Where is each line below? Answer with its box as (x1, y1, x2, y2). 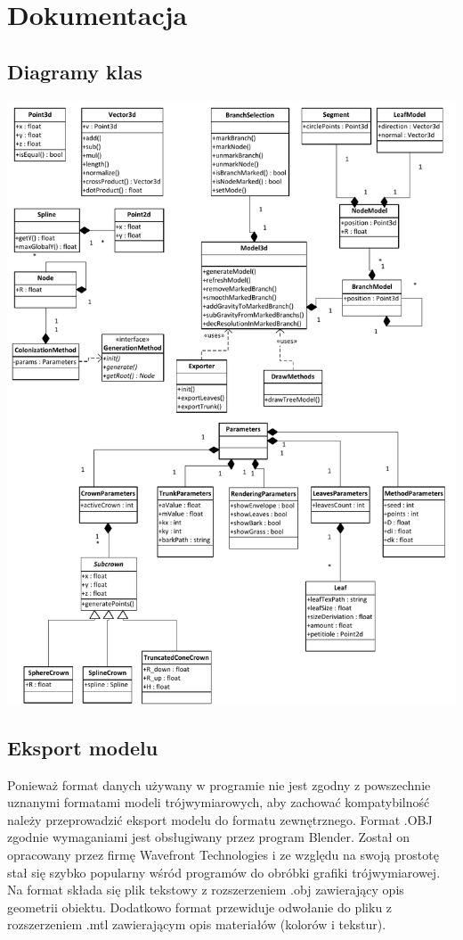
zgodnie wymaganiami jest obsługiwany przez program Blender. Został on (7, 828, 410, 846)
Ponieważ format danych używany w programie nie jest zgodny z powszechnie (7, 775, 431, 794)
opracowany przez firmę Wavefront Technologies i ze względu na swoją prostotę (7, 845, 439, 864)
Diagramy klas (7, 57, 142, 85)
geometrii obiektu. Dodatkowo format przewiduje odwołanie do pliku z (7, 897, 393, 916)
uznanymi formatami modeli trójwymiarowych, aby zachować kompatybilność (7, 793, 430, 812)
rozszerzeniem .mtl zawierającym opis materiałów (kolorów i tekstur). (7, 915, 386, 934)
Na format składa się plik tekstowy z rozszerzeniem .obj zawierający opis (7, 880, 404, 899)
